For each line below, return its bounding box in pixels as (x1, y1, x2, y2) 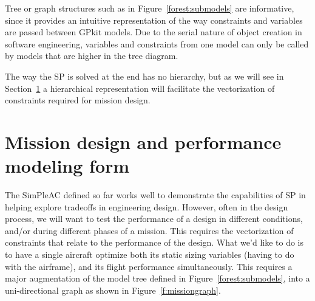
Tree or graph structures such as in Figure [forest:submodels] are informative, (5, 2, 294, 14)
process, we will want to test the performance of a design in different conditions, (5, 212, 303, 225)
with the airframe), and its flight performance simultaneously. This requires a (5, 260, 293, 272)
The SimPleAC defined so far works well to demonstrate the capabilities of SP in (5, 189, 306, 201)
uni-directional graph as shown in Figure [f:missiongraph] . (5, 283, 221, 296)
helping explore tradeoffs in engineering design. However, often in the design (5, 200, 288, 213)
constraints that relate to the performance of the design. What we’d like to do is (5, 236, 304, 249)
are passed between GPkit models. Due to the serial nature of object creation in (5, 26, 302, 38)
